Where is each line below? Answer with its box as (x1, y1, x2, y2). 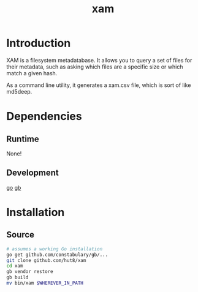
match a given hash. (6, 69, 58, 77)
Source (6, 230, 35, 240)
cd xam (6, 263, 23, 269)
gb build (6, 274, 29, 280)
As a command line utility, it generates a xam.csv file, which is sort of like (6, 81, 191, 89)
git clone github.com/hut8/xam (6, 257, 86, 263)
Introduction (6, 36, 71, 50)
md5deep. (6, 88, 32, 95)
